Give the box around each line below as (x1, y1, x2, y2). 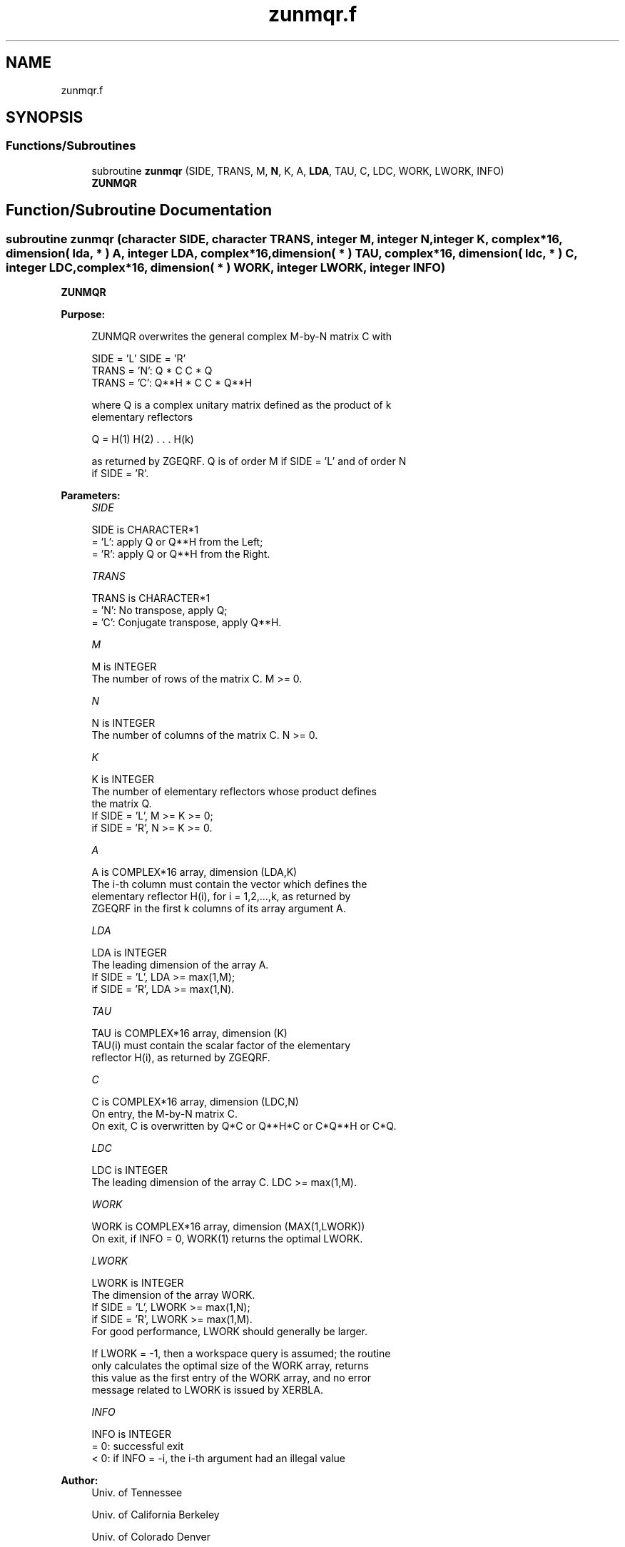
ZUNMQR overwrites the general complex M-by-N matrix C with (91, 330, 392, 343)
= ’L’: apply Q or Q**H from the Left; (91, 536, 263, 548)
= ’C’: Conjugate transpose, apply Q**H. (91, 616, 282, 629)
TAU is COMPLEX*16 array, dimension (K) (91, 1027, 288, 1040)
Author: (61, 1474, 98, 1487)
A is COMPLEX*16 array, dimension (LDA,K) (91, 866, 298, 879)
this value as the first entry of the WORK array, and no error (91, 1372, 372, 1384)
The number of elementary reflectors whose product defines (91, 785, 377, 798)
